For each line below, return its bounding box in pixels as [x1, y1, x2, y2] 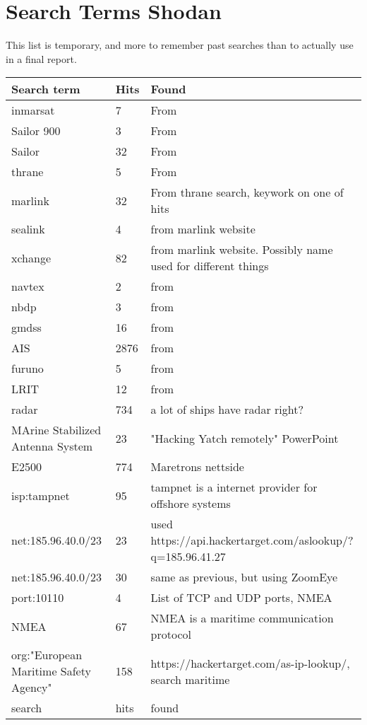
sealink [11, 221, 45, 238]
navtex [11, 278, 44, 295]
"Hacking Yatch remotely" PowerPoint [150, 429, 339, 446]
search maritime [150, 671, 230, 688]
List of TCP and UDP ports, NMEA [150, 589, 332, 606]
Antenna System [11, 438, 93, 455]
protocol [150, 626, 192, 643]
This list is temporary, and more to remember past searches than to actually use [6, 37, 354, 52]
